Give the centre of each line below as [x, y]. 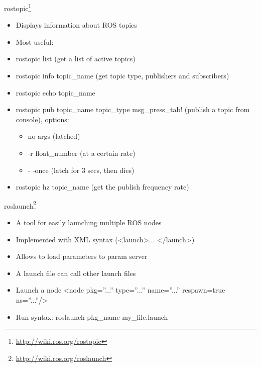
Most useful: [35, 41]
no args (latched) [54, 136]
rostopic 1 [18, 7]
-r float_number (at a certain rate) [82, 153]
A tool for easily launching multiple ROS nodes [89, 222]
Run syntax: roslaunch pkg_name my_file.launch [92, 316]
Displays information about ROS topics [76, 25]
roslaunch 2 [20, 205]
